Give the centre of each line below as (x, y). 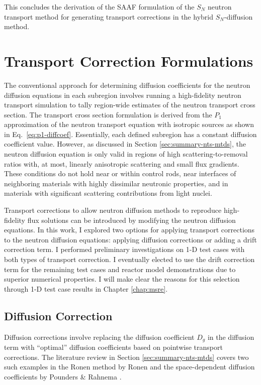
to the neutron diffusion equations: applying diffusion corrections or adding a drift (130, 239)
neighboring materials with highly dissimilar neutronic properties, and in (116, 183)
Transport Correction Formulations (129, 60)
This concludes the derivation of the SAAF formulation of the (99, 7)
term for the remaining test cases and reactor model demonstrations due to (120, 269)
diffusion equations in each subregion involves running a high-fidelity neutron (123, 95)
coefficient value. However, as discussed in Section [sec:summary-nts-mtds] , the (125, 144)
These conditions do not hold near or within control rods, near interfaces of (120, 173)
